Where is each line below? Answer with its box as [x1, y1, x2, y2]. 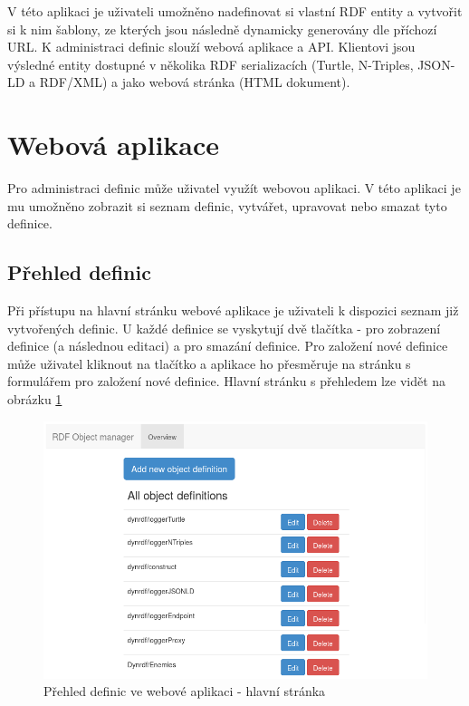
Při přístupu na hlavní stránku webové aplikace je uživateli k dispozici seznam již [7, 301, 459, 320]
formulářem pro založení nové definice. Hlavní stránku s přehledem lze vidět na [7, 372, 446, 391]
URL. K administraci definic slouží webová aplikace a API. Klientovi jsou [7, 37, 416, 56]
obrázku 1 [7, 390, 62, 409]
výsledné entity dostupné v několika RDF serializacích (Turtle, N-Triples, [7, 54, 414, 73]
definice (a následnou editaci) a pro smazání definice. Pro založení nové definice [7, 336, 448, 355]
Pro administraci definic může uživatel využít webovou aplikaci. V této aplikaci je [7, 179, 461, 198]
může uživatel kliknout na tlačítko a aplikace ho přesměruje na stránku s [7, 353, 411, 372]
